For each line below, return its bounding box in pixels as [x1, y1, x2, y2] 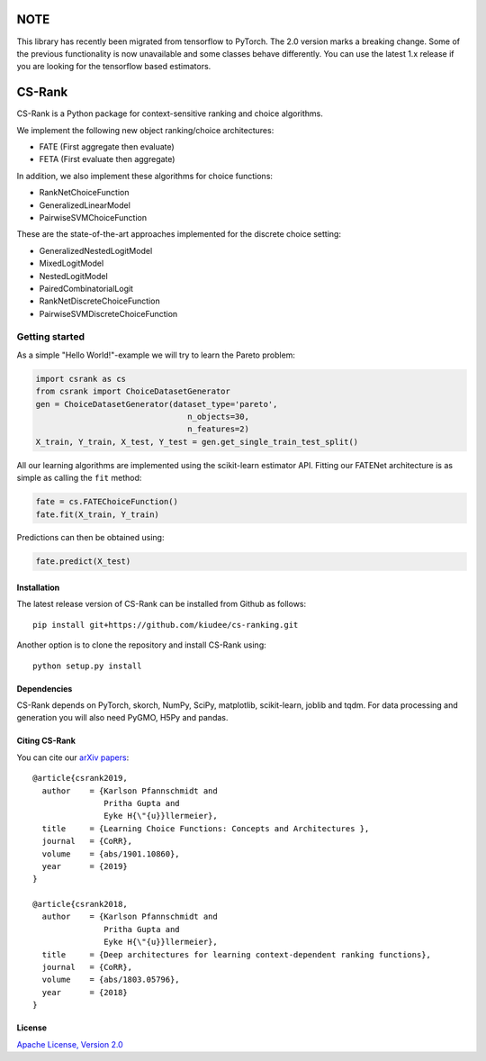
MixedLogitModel [39, 258, 104, 269]
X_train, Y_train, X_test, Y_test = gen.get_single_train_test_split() [35, 437, 359, 447]
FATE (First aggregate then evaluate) [39, 141, 175, 152]
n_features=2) [187, 424, 249, 434]
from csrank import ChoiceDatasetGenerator [35, 386, 231, 396]
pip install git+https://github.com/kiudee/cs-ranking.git [32, 620, 299, 630]
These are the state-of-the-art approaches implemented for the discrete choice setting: [16, 229, 342, 240]
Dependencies [16, 683, 73, 694]
